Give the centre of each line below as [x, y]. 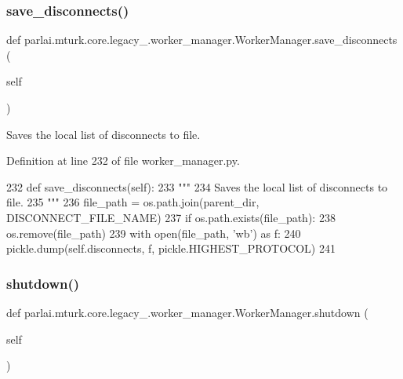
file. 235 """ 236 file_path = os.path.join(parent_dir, [133, 202]
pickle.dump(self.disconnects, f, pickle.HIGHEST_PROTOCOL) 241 [171, 248]
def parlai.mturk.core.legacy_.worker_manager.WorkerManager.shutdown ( [187, 312]
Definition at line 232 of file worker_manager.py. [123, 160]
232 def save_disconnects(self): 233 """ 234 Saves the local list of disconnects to [197, 186]
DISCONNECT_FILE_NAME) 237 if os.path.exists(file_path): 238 [171, 217]
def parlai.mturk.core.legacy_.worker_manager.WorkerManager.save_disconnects [202, 40]
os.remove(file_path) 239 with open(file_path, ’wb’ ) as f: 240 [154, 233]
